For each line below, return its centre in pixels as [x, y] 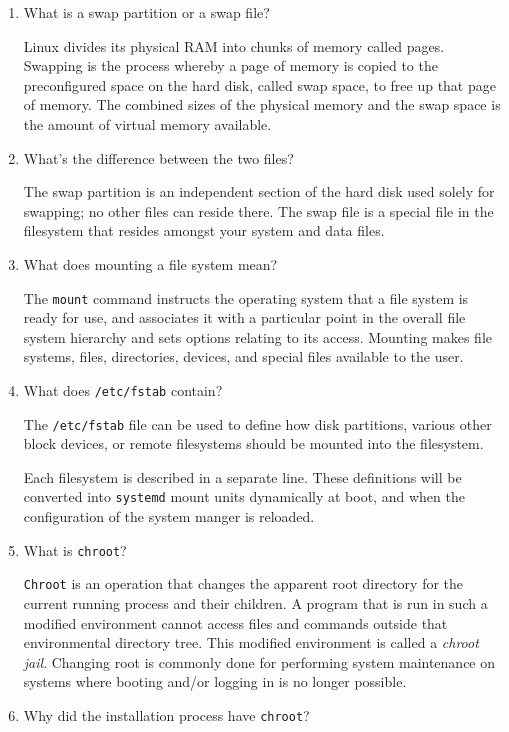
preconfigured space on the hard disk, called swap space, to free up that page [259, 84]
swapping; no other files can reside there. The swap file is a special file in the [258, 210]
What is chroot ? [75, 549]
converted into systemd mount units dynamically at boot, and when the [244, 496]
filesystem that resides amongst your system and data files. [204, 230]
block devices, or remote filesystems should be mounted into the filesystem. [253, 443]
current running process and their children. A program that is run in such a [255, 603]
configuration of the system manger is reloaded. [169, 516]
